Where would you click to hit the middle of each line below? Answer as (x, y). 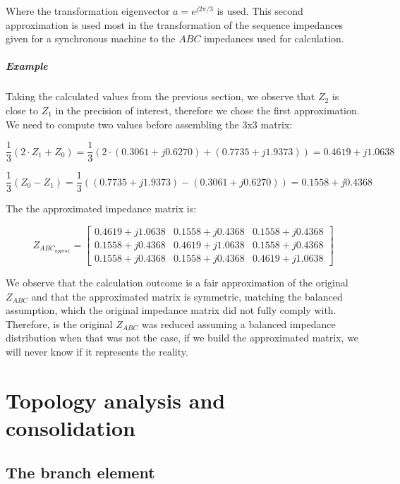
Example (27, 66)
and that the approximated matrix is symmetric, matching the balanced (187, 296)
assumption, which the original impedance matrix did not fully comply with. (171, 310)
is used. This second (260, 11)
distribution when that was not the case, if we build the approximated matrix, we (182, 338)
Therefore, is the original (59, 323)
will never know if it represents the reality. (97, 351)
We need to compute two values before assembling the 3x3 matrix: (149, 124)
